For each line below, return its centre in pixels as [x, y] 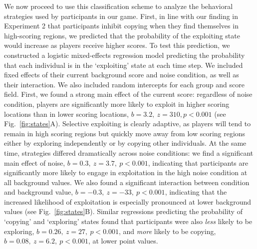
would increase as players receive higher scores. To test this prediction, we [117, 45]
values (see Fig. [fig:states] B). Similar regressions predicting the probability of [123, 211]
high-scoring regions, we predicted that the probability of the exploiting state [122, 35]
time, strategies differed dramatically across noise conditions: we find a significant [129, 152]
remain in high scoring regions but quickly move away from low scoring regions [125, 133]
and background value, [39, 192]
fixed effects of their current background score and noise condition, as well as [122, 75]
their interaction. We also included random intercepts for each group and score [124, 84]
